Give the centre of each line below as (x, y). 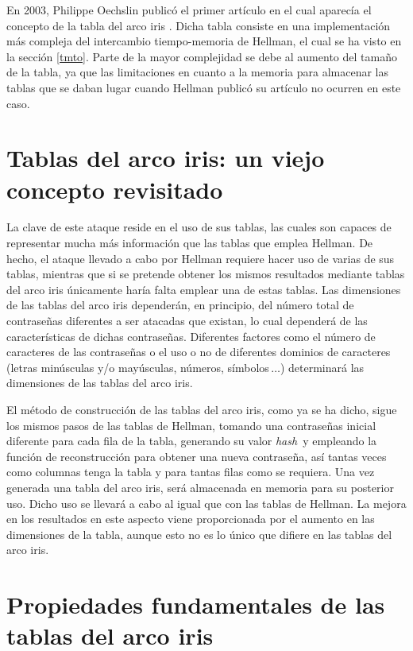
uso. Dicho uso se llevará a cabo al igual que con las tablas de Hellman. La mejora (206, 503)
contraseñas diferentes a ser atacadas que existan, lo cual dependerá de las (187, 321)
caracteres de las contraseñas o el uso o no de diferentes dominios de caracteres (199, 352)
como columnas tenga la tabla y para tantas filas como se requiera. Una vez (191, 472)
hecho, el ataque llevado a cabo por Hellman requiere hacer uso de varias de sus (201, 258)
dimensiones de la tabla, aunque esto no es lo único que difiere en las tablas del (199, 534)
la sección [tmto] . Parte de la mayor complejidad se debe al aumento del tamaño (202, 56)
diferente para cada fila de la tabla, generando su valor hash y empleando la (192, 441)
